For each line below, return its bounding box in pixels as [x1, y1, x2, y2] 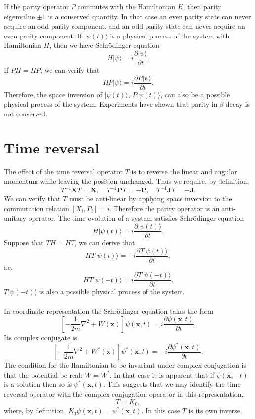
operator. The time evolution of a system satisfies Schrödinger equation [28, 213, 244, 223]
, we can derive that [74, 237, 135, 248]
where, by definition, [4, 405, 66, 416]
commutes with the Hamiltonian [77, 1, 176, 11]
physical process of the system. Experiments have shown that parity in [4, 99, 218, 109]
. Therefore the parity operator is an [109, 203, 219, 213]
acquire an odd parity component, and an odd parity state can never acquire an [4, 21, 245, 31]
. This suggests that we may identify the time [103, 379, 241, 389]
